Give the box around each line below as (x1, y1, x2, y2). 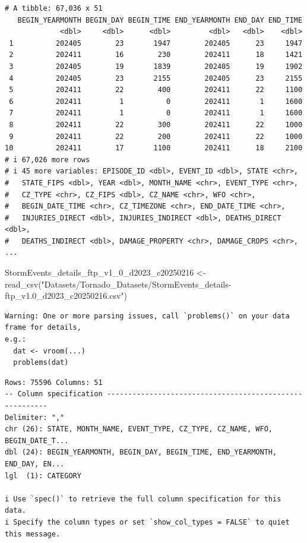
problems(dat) (13, 358, 69, 367)
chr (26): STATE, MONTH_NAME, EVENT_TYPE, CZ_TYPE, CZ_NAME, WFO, (5, 425, 273, 434)
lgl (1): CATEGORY (5, 471, 81, 480)
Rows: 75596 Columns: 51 (5, 378, 103, 387)
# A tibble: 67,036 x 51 (5, 4, 103, 12)
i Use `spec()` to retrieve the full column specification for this (5, 494, 281, 503)
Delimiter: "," (5, 413, 65, 422)
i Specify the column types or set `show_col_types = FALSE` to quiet (5, 517, 290, 526)
